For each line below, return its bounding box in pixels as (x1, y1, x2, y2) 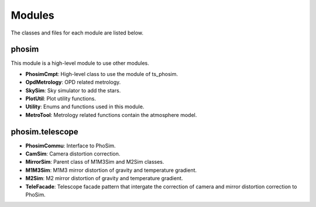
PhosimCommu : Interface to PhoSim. (25, 142, 116, 149)
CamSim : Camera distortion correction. (25, 150, 121, 157)
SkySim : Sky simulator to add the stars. (25, 87, 121, 94)
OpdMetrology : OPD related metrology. (25, 79, 121, 86)
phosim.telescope (11, 126, 78, 137)
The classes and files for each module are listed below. (11, 29, 143, 36)
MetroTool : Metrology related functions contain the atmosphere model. (25, 111, 197, 118)
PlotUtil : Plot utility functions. (25, 95, 97, 102)
